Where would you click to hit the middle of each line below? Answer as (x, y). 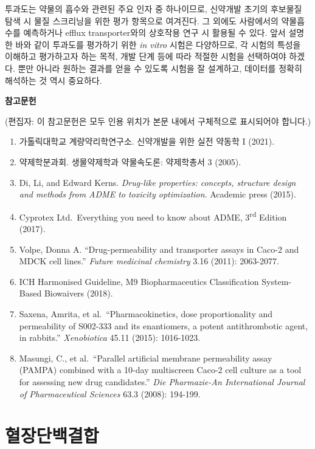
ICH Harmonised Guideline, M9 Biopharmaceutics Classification (139, 281)
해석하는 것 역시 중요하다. (54, 80)
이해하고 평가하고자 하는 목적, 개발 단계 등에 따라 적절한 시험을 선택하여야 (146, 56)
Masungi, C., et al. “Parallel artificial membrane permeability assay (146, 358)
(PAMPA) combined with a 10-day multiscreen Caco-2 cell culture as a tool (160, 370)
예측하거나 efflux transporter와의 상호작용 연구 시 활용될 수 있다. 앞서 (154, 33)
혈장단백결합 (52, 435)
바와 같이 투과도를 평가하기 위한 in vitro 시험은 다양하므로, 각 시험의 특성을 (158, 44)
